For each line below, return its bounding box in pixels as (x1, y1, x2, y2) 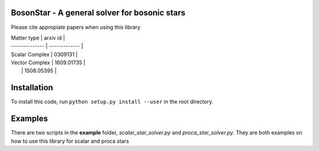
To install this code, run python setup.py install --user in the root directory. (11, 98, 214, 106)
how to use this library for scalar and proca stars (11, 137, 129, 145)
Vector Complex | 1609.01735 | (11, 59, 86, 66)
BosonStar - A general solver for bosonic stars (11, 8, 185, 18)
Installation (11, 83, 53, 93)
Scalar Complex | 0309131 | (11, 51, 78, 58)
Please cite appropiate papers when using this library (11, 24, 141, 31)
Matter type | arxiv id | (11, 34, 65, 41)
